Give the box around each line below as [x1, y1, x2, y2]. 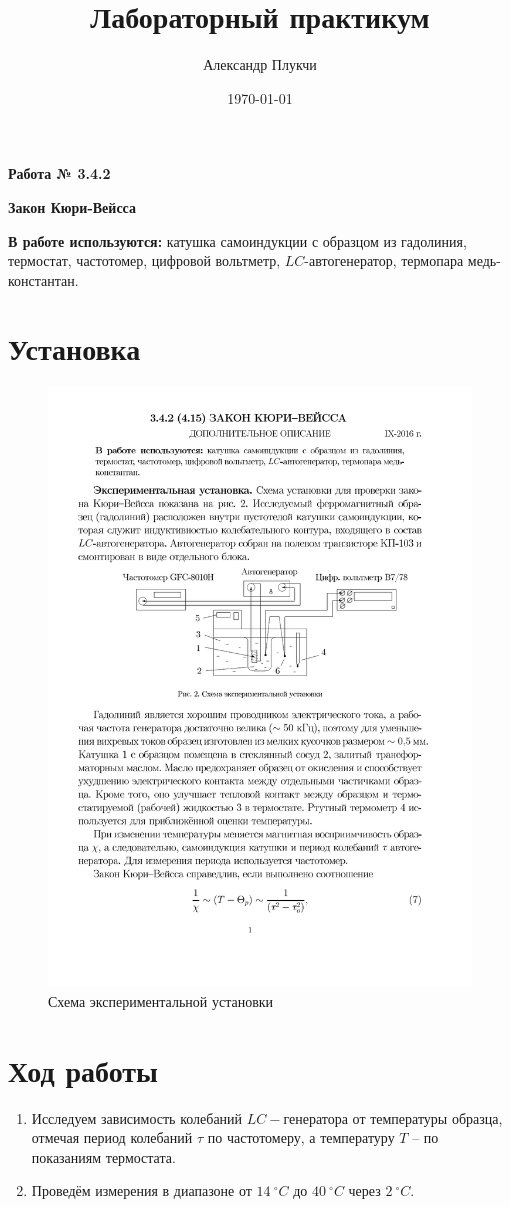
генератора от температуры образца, [283, 1107, 503, 1128]
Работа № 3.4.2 [8, 163, 111, 184]
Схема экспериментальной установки [48, 990, 274, 1011]
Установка [8, 328, 141, 369]
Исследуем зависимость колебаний [31, 1107, 243, 1128]
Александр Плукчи [203, 54, 317, 75]
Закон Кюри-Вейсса [8, 196, 136, 217]
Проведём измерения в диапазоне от [31, 1180, 252, 1201]
